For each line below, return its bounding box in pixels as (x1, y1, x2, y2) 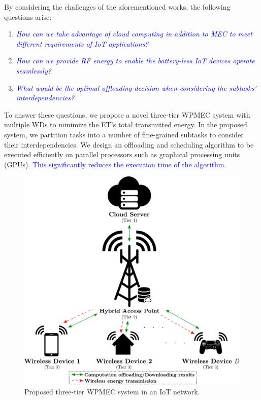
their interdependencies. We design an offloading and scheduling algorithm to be (4, 139, 254, 150)
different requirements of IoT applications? (16, 38, 149, 49)
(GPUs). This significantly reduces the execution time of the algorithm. (4, 159, 226, 169)
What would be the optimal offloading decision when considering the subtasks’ (16, 82, 256, 93)
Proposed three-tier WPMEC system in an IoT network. (24, 386, 200, 397)
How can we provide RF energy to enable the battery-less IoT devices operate (16, 55, 255, 66)
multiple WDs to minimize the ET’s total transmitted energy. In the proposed (4, 119, 247, 130)
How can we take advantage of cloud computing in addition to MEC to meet (16, 28, 252, 39)
